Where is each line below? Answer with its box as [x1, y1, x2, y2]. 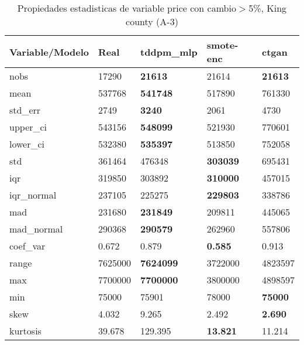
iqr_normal [9, 188, 57, 201]
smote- [206, 38, 239, 52]
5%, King [248, 1, 287, 15]
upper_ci [9, 120, 47, 134]
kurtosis [9, 324, 42, 337]
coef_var [9, 239, 46, 252]
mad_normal [9, 222, 63, 235]
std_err [9, 103, 41, 117]
